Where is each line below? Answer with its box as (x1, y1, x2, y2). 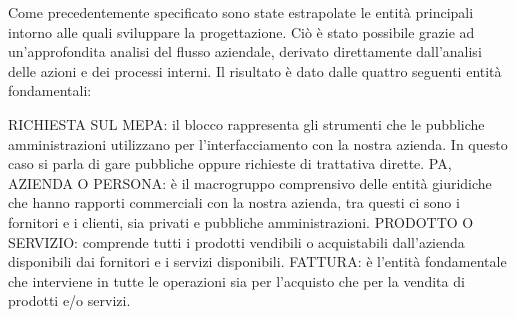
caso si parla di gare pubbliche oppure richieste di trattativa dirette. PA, (8, 153, 452, 174)
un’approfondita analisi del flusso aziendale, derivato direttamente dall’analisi (8, 41, 482, 62)
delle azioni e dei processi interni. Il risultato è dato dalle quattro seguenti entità (8, 60, 502, 81)
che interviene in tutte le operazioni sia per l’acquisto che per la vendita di (8, 270, 465, 291)
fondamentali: (8, 80, 92, 101)
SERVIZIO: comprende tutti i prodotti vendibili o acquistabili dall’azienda (8, 231, 465, 252)
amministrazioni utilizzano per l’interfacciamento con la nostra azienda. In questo (8, 133, 508, 154)
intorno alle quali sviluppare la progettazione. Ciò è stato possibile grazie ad (8, 21, 475, 42)
